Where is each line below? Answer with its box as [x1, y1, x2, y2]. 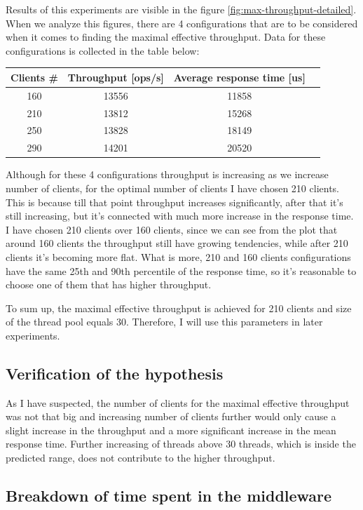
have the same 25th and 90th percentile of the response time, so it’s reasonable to [6, 263, 357, 278]
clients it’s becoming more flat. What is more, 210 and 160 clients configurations [6, 249, 351, 264]
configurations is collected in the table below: [6, 43, 200, 58]
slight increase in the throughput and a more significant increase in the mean [6, 422, 336, 437]
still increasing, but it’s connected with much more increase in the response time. [6, 208, 354, 223]
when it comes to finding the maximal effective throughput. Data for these [6, 29, 326, 44]
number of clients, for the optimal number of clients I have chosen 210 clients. [6, 180, 339, 195]
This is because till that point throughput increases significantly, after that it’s [6, 194, 343, 209]
